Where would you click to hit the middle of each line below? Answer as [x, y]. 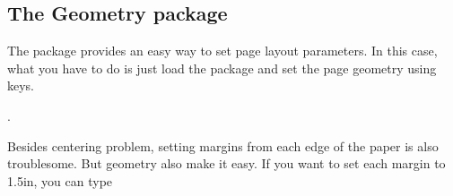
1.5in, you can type [60, 180]
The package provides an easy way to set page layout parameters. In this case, [222, 51]
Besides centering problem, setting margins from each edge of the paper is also [223, 145]
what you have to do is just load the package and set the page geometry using [222, 68]
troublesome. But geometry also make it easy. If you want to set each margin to [226, 163]
